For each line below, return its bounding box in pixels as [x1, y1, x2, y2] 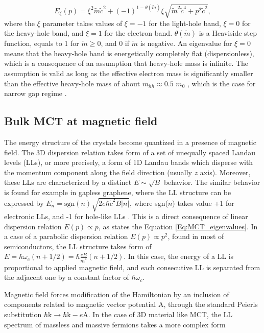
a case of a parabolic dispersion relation [4, 231, 128, 242]
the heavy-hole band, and [4, 28, 84, 38]
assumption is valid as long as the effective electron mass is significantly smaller [4, 67, 253, 78]
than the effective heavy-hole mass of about [4, 78, 140, 88]
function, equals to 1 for [4, 38, 79, 49]
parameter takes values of [42, 17, 123, 28]
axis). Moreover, [200, 167, 251, 177]
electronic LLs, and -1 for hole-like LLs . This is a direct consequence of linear [4, 211, 248, 222]
